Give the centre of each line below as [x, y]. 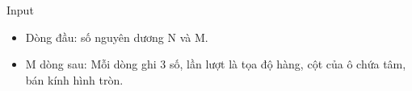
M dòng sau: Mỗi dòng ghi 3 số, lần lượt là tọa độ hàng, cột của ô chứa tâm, [216, 64]
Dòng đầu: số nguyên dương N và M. [117, 37]
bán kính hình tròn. [74, 79]
